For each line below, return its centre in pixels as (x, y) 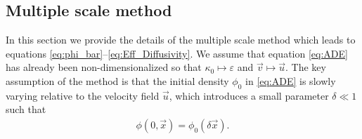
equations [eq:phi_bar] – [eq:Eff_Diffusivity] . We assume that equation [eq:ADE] (177, 53)
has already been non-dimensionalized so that (104, 67)
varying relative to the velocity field (83, 95)
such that (26, 109)
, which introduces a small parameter (249, 95)
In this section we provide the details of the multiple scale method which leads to (181, 40)
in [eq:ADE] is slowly (291, 80)
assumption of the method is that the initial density (117, 80)
